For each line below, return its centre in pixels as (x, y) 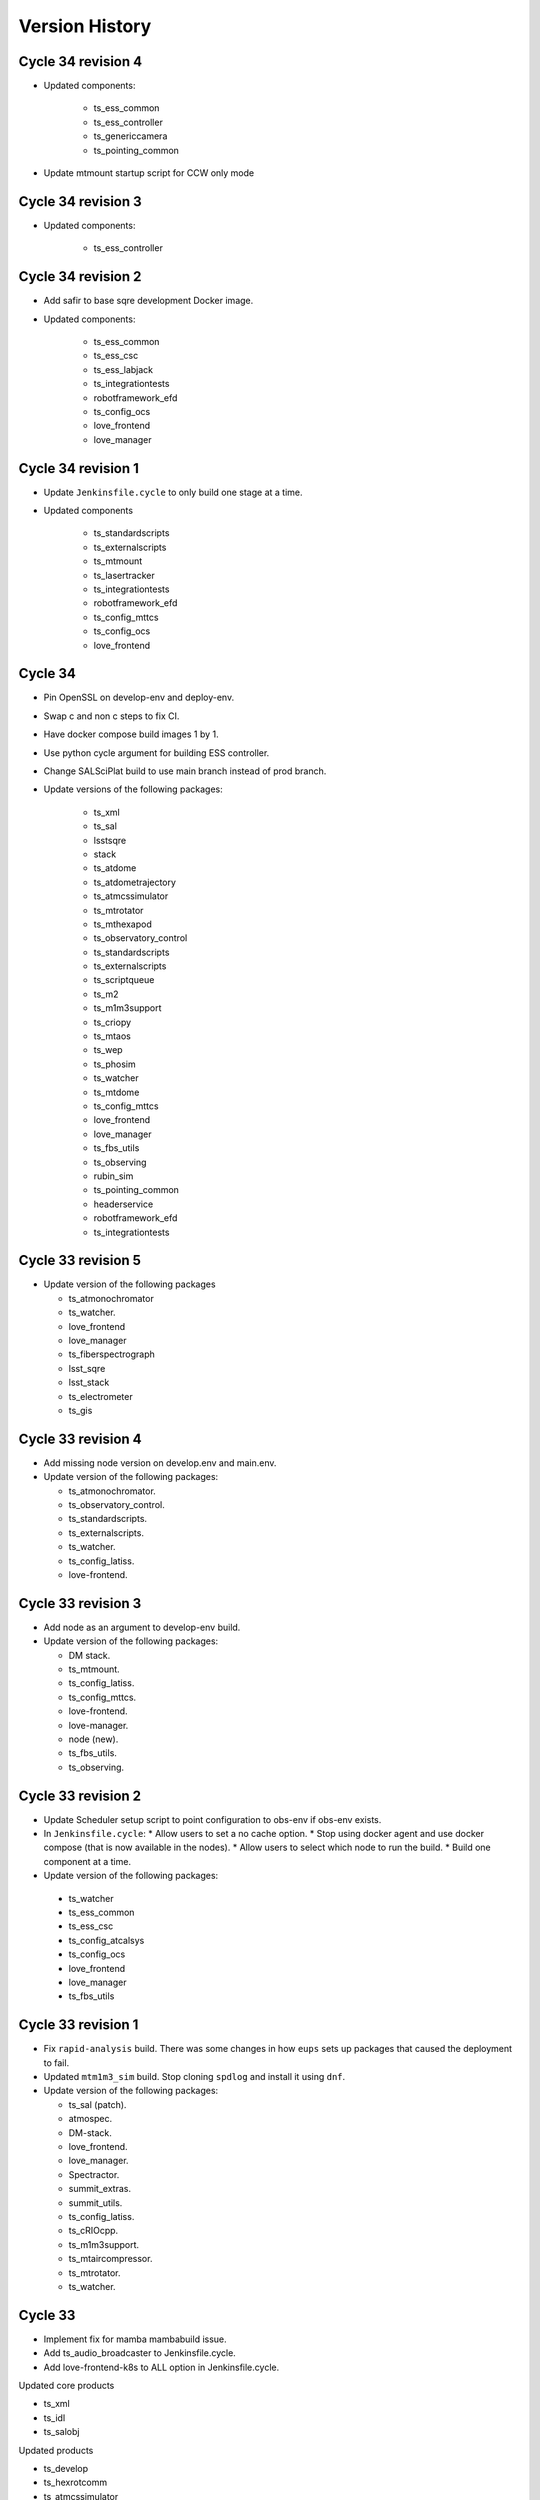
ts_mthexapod (122, 924)
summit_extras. (100, 2189)
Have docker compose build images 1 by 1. (131, 734)
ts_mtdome (116, 1092)
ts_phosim (114, 1064)
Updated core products (66, 2385)
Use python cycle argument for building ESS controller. (156, 752)
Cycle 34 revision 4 (80, 61)
